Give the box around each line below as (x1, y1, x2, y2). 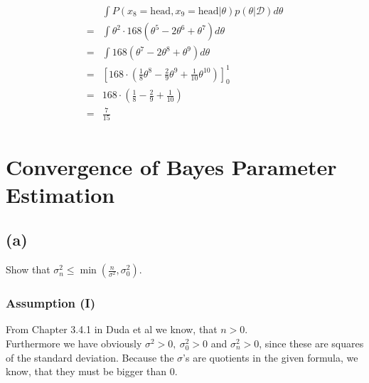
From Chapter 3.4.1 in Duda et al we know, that (6, 322, 218, 337)
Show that (6, 262, 50, 277)
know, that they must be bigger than (6, 364, 167, 379)
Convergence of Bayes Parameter (6, 152, 337, 181)
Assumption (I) (6, 294, 96, 312)
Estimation (6, 179, 115, 209)
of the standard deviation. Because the (6, 350, 174, 364)
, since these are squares (259, 335, 364, 350)
